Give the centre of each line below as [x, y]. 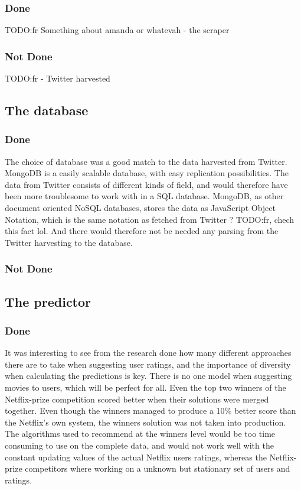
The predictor [48, 301]
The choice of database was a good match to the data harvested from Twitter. [146, 161]
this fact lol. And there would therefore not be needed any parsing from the [142, 231]
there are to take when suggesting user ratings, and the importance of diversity [148, 364]
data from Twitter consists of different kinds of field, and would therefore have [146, 184]
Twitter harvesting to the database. [69, 242]
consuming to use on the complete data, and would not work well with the [139, 445]
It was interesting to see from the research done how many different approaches [148, 353]
